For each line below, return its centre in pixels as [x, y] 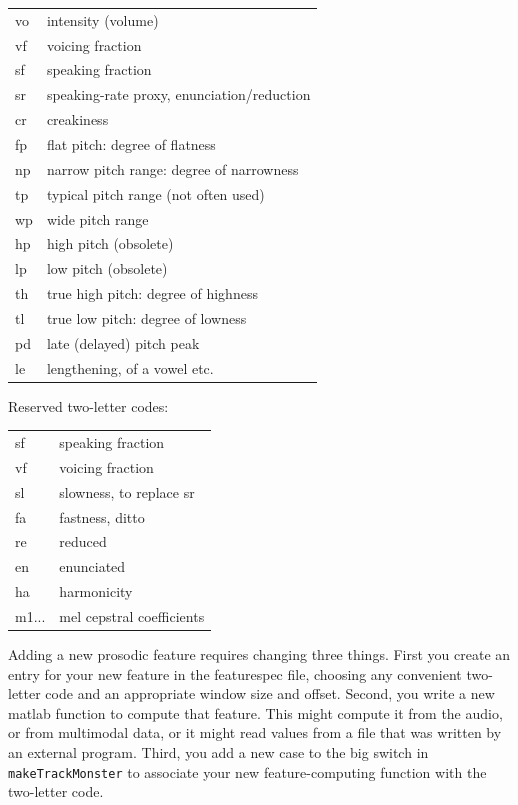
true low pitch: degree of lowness [146, 317]
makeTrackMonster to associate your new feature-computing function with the [247, 771]
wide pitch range [97, 218]
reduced [83, 541]
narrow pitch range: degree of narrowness [172, 168]
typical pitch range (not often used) [155, 193]
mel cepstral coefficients [132, 615]
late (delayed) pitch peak [123, 342]
